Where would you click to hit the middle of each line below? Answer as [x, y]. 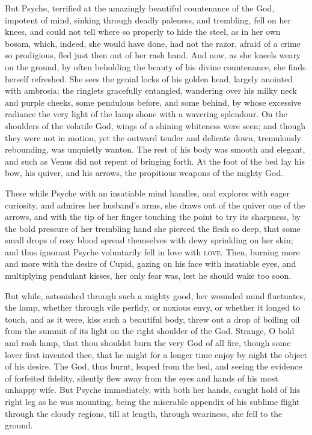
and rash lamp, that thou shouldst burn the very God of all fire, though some [148, 343]
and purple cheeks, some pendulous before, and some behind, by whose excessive [153, 102]
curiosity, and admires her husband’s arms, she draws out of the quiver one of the [155, 205]
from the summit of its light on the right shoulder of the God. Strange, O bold [150, 331]
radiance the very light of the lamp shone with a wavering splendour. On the [146, 114]
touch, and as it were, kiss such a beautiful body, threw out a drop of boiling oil [152, 319]
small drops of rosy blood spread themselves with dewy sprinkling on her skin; [149, 240]
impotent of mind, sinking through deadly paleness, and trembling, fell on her [148, 20]
